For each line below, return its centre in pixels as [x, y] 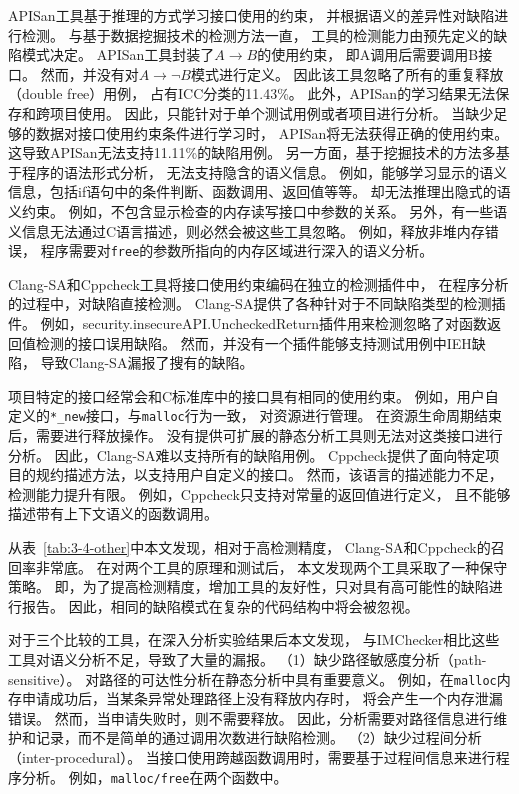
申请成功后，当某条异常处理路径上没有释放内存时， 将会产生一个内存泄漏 [262, 698]
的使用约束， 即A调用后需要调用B [368, 54]
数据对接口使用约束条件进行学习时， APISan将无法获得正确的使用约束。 [272, 132]
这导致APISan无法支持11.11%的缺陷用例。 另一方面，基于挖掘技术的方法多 [252, 152]
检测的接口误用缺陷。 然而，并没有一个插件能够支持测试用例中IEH [253, 342]
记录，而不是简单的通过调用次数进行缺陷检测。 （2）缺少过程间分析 [258, 737]
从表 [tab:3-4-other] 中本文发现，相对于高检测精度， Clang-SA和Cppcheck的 [249, 546]
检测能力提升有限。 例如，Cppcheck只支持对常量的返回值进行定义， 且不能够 [259, 493]
